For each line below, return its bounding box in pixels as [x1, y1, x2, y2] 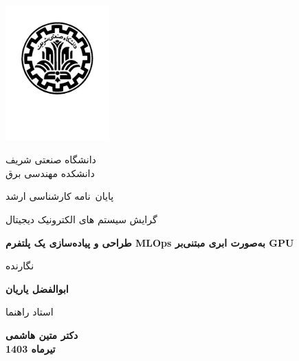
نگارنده [5, 258, 34, 273]
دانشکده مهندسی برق [5, 165, 95, 180]
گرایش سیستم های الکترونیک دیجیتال [5, 212, 157, 227]
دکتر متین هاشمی [5, 328, 78, 342]
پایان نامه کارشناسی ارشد [5, 189, 114, 203]
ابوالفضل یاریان [5, 281, 69, 296]
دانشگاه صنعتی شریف [5, 152, 96, 167]
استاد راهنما [5, 305, 54, 319]
